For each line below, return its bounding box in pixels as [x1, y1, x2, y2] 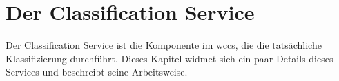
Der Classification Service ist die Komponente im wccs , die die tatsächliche [6, 38, 322, 52]
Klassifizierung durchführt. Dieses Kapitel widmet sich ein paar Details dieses [6, 51, 333, 65]
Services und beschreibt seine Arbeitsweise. [6, 65, 188, 79]
